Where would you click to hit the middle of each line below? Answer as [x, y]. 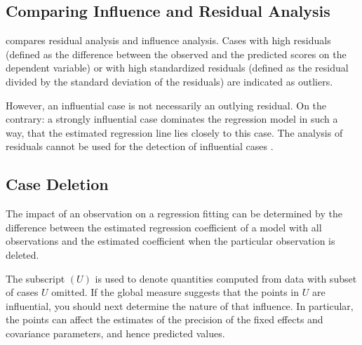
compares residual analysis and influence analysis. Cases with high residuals [168, 40]
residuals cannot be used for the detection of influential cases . [140, 146]
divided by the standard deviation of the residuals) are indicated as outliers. [169, 81]
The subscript [35, 278]
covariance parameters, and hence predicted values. [115, 333]
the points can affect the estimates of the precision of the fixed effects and [165, 319]
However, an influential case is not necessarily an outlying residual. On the [166, 105]
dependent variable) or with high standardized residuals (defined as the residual [177, 68]
